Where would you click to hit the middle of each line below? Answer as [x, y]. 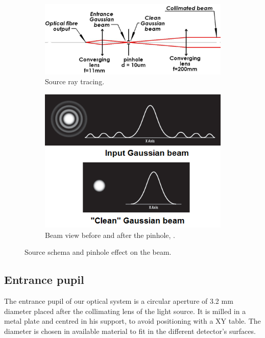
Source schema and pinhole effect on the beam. [98, 252]
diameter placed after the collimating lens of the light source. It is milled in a [125, 311]
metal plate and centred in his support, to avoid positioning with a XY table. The [132, 321]
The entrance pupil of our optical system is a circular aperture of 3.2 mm [119, 300]
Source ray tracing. [75, 81]
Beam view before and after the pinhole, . [110, 235]
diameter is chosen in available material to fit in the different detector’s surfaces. [130, 331]
